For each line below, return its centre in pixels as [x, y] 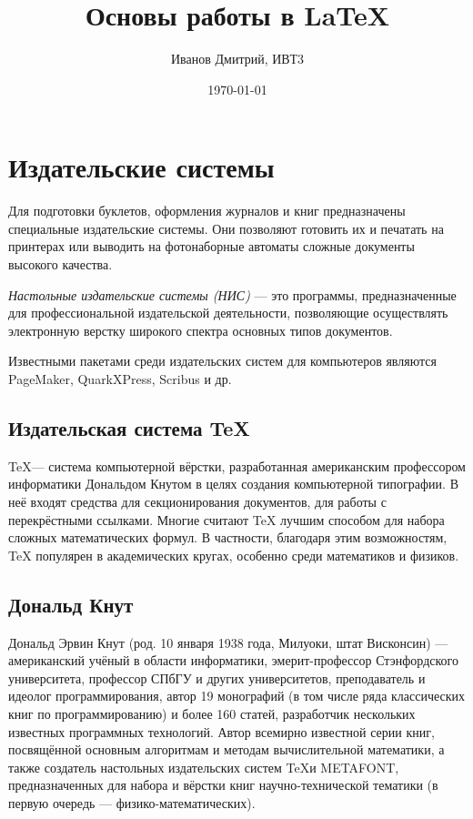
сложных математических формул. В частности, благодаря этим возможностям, [228, 537]
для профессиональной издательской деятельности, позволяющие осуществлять [228, 313]
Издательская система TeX [129, 427]
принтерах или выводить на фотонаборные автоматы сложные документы [211, 246]
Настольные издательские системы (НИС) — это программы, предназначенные [232, 294]
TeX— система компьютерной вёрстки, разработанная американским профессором [237, 465]
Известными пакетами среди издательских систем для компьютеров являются [222, 361]
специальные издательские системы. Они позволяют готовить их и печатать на [226, 228]
